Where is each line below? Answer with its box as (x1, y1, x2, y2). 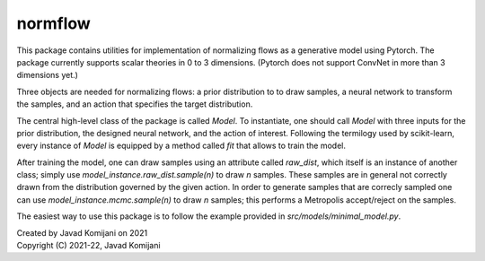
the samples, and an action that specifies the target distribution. (16, 99, 253, 109)
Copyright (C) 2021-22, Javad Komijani (16, 240, 161, 251)
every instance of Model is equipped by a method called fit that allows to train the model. (16, 140, 346, 152)
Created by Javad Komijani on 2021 (16, 227, 148, 238)
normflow (16, 13, 92, 33)
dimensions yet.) (16, 70, 78, 81)
